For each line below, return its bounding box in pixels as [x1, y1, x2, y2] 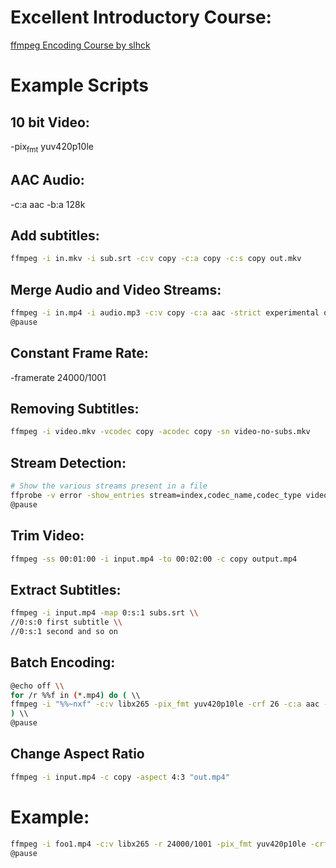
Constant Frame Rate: [10, 345, 149, 362]
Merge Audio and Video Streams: [10, 281, 222, 298]
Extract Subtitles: [10, 581, 122, 598]
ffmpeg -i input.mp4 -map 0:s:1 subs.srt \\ [10, 608, 199, 618]
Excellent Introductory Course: [10, 6, 272, 29]
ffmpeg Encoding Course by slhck [10, 39, 151, 51]
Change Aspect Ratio [10, 746, 145, 763]
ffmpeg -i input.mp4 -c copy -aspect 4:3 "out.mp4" [10, 772, 230, 782]
